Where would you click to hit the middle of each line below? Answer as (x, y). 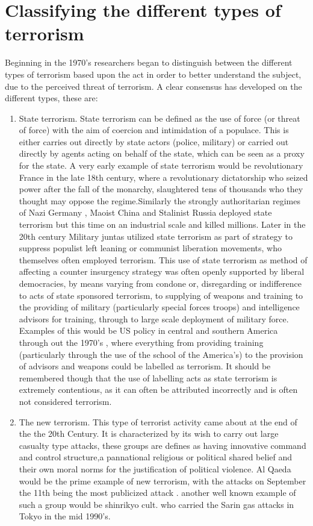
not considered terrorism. (65, 401)
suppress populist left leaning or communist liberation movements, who (150, 248)
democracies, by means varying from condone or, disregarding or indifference (160, 283)
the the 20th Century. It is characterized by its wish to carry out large (149, 434)
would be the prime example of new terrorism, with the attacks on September (163, 481)
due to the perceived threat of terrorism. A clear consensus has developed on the (153, 86)
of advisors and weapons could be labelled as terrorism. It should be (145, 366)
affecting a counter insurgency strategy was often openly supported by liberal (162, 271)
